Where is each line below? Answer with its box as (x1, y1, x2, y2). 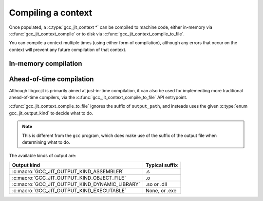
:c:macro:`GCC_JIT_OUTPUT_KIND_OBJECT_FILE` (12, 174, 126, 181)
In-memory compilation (9, 59, 82, 67)
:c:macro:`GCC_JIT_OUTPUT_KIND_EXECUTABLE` (12, 187, 127, 194)
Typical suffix (145, 162, 178, 168)
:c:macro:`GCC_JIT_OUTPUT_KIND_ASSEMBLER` (12, 168, 124, 175)
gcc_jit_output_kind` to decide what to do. (9, 110, 94, 116)
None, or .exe (145, 187, 177, 194)
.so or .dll (145, 181, 168, 187)
